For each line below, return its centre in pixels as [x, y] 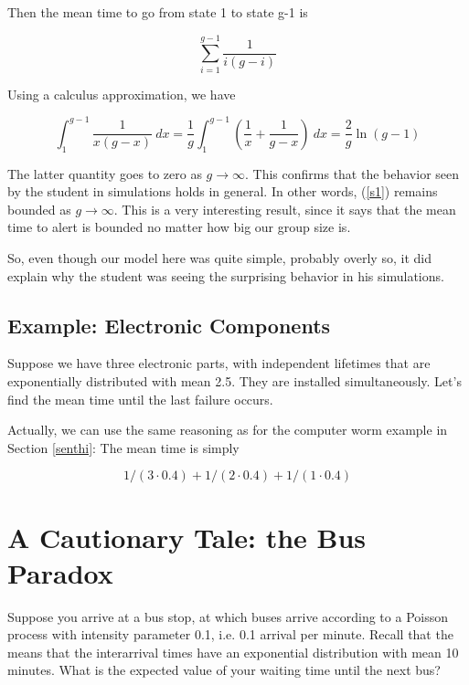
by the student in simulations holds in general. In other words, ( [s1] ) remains [223, 191]
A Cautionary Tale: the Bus [187, 537]
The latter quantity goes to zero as [105, 173]
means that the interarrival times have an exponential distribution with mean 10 [233, 652]
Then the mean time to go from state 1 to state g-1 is [158, 12]
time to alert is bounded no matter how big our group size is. [179, 227]
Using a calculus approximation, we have [122, 94]
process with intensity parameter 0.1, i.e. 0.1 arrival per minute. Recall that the [230, 634]
